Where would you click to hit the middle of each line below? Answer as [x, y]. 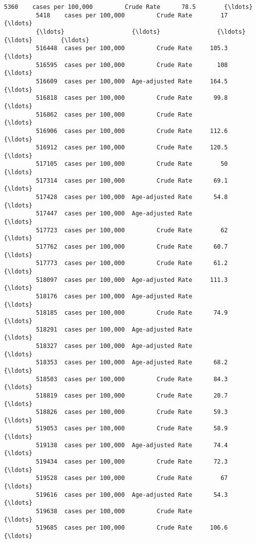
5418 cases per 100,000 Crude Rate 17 [132, 15]
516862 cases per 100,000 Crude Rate [114, 114]
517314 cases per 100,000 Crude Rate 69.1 [132, 180]
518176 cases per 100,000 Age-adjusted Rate [114, 296]
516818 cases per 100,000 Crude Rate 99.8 [132, 98]
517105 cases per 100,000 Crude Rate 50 [132, 164]
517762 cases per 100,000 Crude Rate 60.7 [132, 247]
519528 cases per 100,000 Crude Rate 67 [132, 478]
